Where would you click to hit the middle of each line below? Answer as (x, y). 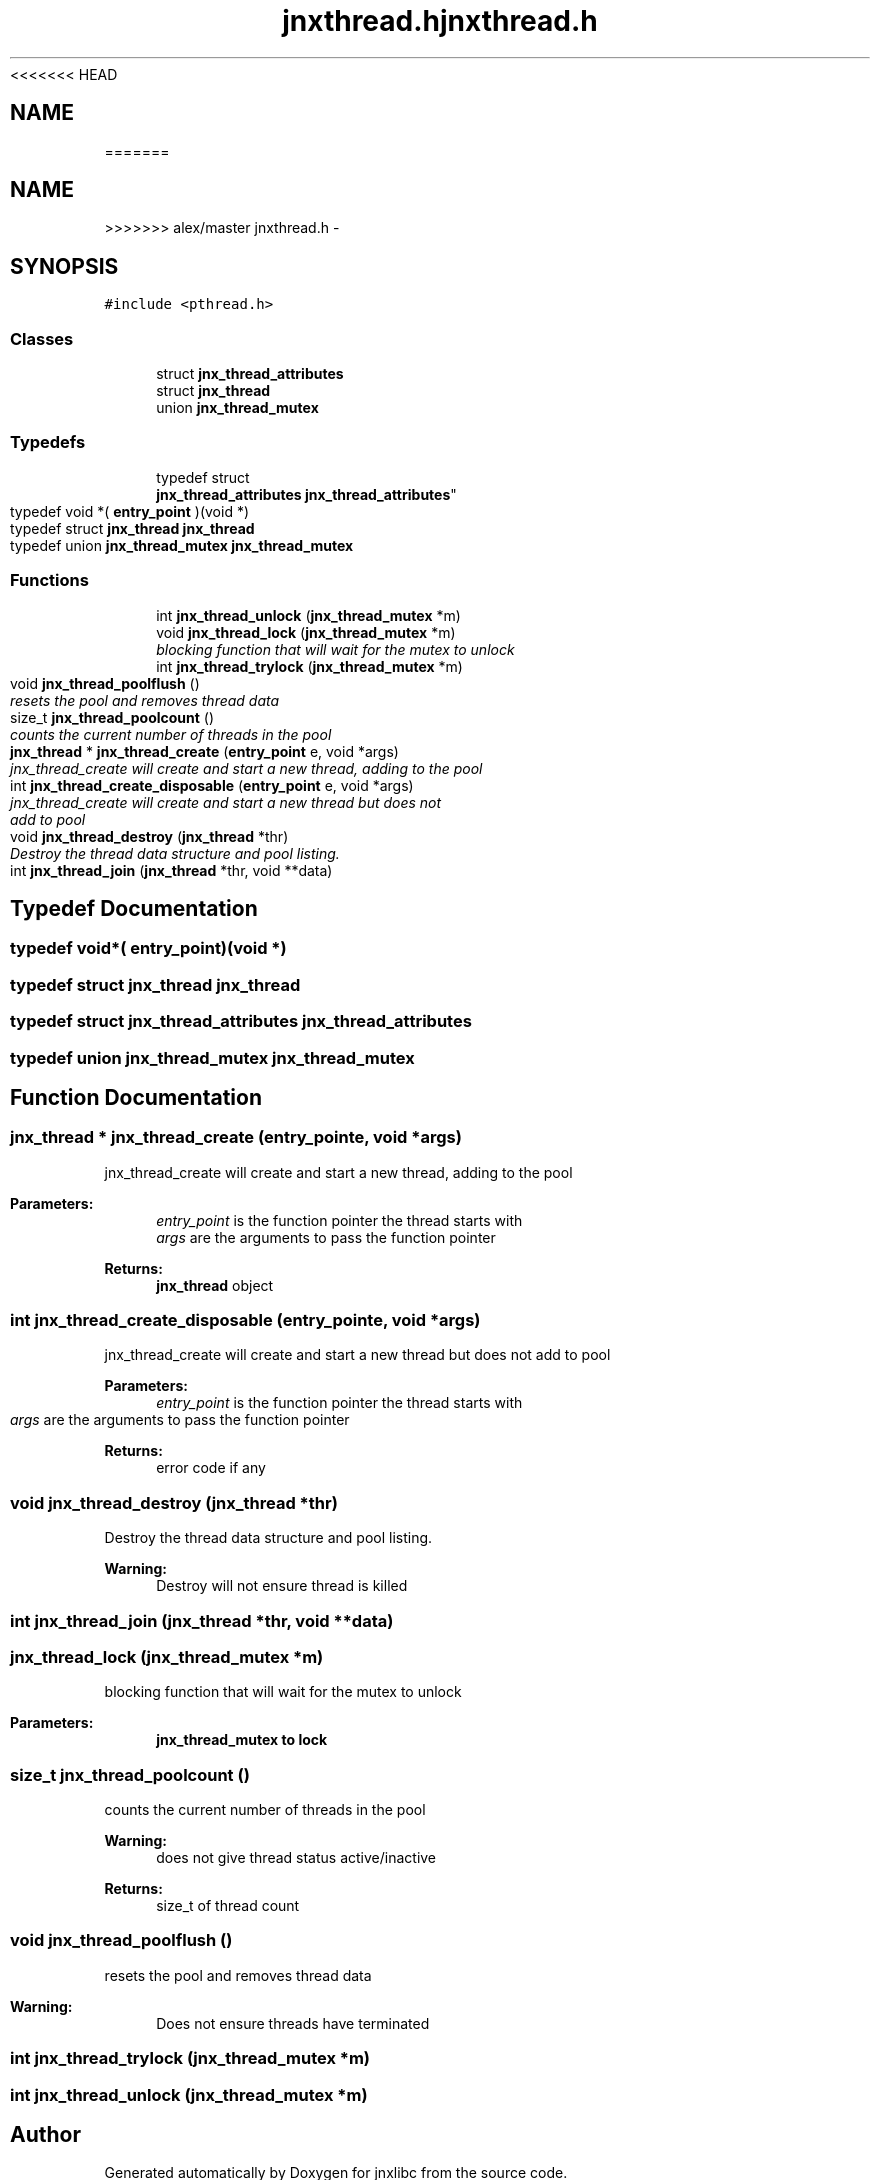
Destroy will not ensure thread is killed (282, 1586)
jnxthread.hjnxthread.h (440, 21)
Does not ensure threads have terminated (293, 2023)
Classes (42, 338)
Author (45, 2135)
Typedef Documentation (134, 908)
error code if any (211, 1468)
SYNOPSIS (64, 266)
